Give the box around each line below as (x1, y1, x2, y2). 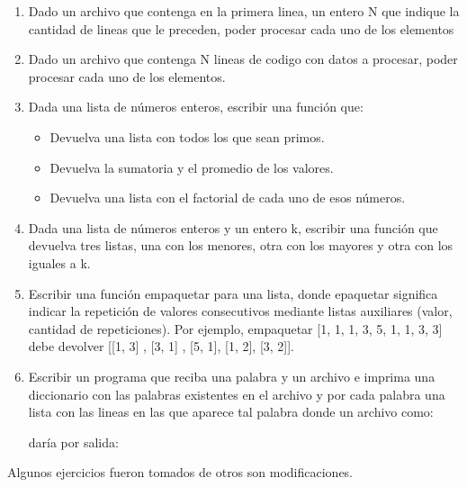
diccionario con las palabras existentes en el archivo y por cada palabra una (28, 384, 445, 403)
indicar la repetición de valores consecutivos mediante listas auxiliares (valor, (28, 302, 453, 320)
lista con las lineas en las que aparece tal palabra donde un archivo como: (28, 402, 434, 421)
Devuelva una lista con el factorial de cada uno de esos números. (49, 188, 406, 207)
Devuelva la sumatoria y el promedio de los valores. (49, 158, 334, 176)
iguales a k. (28, 253, 91, 272)
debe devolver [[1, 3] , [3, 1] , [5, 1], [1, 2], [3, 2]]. (28, 337, 295, 356)
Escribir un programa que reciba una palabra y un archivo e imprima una (28, 366, 436, 385)
